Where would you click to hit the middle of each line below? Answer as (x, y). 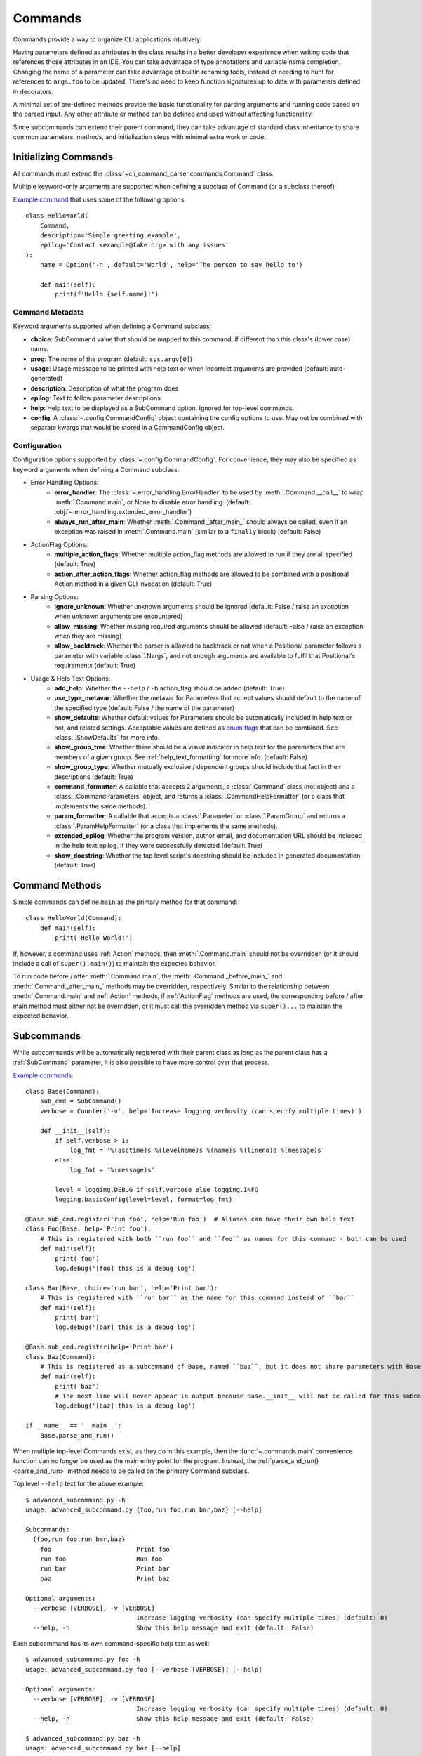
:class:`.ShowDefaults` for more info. (107, 737)
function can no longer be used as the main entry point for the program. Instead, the (135, 1461)
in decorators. (33, 91)
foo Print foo (105, 1549)
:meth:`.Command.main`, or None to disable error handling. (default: (152, 502)
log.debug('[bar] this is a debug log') (125, 1327)
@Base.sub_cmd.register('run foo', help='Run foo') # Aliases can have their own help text (190, 1219)
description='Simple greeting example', (111, 235)
